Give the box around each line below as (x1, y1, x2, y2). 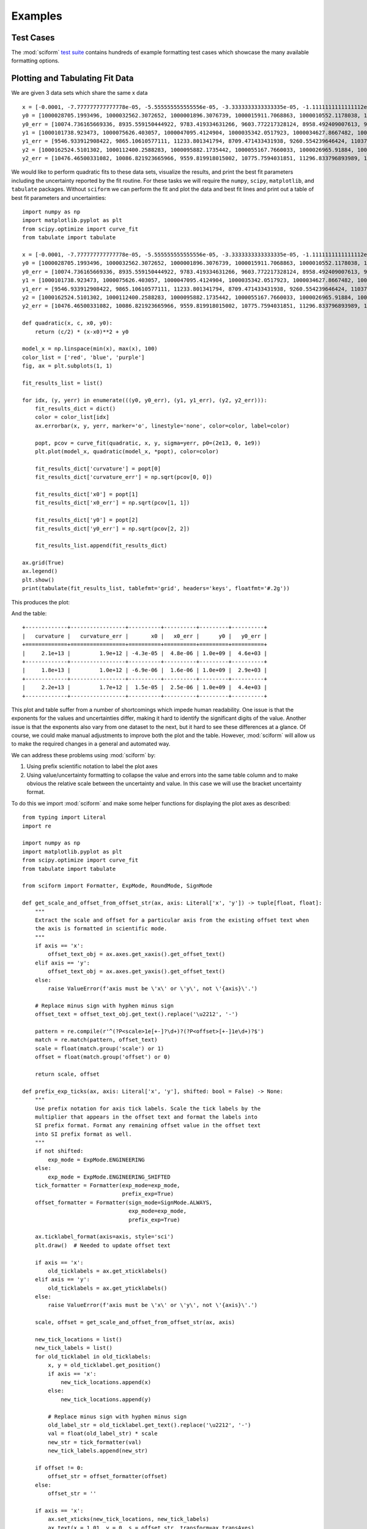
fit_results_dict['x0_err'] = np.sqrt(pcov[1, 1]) (34, 499, 190, 506)
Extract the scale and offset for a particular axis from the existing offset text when (34, 916, 310, 924)
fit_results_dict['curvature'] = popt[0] (34, 465, 161, 472)
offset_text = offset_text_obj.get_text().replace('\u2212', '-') (34, 1011, 239, 1018)
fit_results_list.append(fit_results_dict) (34, 542, 168, 549)
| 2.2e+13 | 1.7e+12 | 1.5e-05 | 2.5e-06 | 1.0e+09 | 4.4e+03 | (22, 684, 267, 691)
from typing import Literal (22, 814, 106, 821)
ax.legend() (22, 568, 58, 575)
